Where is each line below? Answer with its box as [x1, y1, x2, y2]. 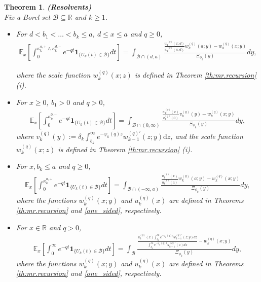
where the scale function [16, 69, 91, 80]
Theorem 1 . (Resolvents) [4, 2, 92, 12]
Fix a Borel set [4, 11, 51, 22]
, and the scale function [170, 130, 243, 141]
